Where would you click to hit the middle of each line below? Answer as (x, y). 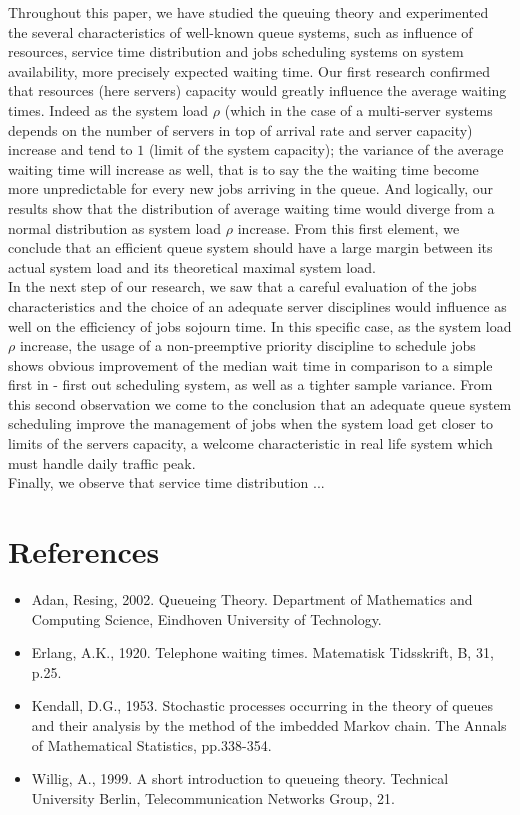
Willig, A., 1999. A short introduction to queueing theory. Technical (240, 778)
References (84, 551)
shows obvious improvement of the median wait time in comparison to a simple (250, 364)
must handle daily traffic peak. (102, 462)
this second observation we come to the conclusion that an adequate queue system (260, 403)
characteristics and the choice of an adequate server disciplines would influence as (257, 305)
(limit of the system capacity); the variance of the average (326, 149)
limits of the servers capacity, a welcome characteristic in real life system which (250, 443)
